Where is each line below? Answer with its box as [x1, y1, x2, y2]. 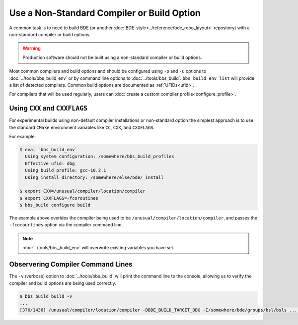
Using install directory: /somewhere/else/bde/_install [25, 174, 164, 180]
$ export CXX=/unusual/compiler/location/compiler [19, 188, 146, 194]
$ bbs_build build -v [19, 293, 73, 299]
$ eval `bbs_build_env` [19, 147, 78, 152]
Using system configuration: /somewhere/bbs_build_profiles [25, 154, 174, 160]
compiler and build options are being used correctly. [9, 280, 116, 286]
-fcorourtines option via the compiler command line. [9, 222, 123, 228]
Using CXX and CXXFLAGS [9, 104, 88, 112]
